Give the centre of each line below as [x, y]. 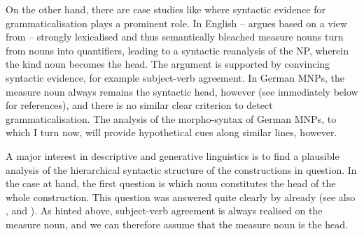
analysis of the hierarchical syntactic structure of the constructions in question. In [181, 169]
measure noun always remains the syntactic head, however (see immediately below [182, 91]
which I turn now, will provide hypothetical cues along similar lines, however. [171, 132]
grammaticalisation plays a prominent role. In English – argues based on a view [177, 23]
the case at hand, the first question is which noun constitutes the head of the [171, 183]
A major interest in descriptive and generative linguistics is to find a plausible [173, 155]
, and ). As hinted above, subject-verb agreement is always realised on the [164, 211]
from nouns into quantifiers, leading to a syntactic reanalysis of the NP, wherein [177, 50]
